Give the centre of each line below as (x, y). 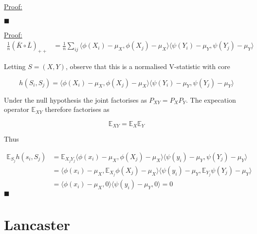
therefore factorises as (77, 109)
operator (17, 109)
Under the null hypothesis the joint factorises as (75, 99)
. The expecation (211, 99)
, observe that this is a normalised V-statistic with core (148, 66)
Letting (15, 66)
